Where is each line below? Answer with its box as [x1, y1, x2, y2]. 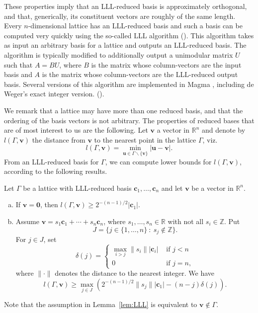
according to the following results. [4, 166, 107, 176]
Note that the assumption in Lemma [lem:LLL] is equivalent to [4, 299, 197, 310]
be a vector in [191, 182, 234, 193]
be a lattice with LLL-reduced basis [23, 182, 132, 193]
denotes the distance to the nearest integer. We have [55, 268, 215, 278]
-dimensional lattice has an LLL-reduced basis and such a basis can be [28, 20, 243, 31]
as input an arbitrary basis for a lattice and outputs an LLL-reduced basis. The [4, 40, 247, 50]
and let [161, 182, 183, 193]
